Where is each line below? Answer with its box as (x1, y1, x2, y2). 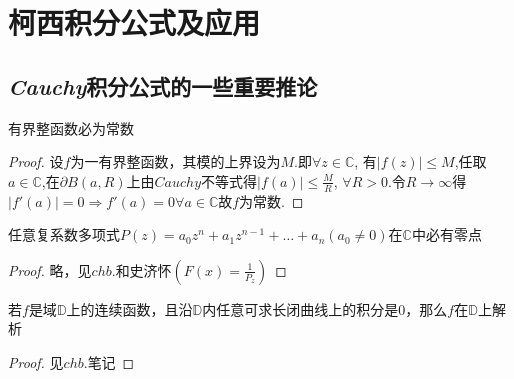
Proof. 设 (8, 151, 64, 172)
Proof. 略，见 (8, 259, 92, 280)
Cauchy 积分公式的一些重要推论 (8, 70, 318, 101)
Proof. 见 (8, 351, 64, 372)
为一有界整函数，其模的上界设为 (70, 151, 281, 172)
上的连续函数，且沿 (66, 298, 193, 319)
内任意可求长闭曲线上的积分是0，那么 (202, 298, 448, 319)
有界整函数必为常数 (8, 117, 134, 138)
